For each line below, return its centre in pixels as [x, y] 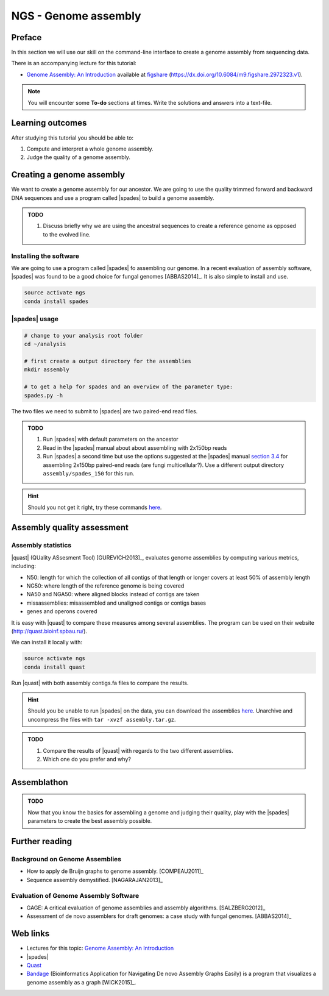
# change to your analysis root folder [83, 336]
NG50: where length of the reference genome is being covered [105, 586]
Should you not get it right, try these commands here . [95, 507]
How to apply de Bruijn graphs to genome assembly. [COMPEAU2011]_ [115, 871]
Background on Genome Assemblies [66, 859]
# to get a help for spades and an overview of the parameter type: [129, 387]
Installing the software [45, 256]
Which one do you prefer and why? [87, 759]
